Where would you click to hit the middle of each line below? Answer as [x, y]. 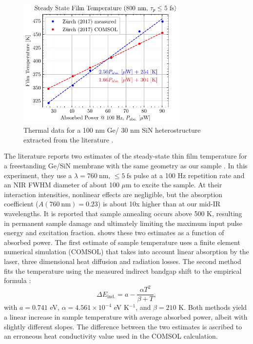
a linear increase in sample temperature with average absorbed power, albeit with [126, 316]
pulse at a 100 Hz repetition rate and [189, 175]
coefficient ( [21, 204]
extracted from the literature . [68, 139]
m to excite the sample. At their [174, 185]
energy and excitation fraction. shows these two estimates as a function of [114, 233]
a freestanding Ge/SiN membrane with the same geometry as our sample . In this [126, 166]
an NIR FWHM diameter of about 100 [62, 185]
